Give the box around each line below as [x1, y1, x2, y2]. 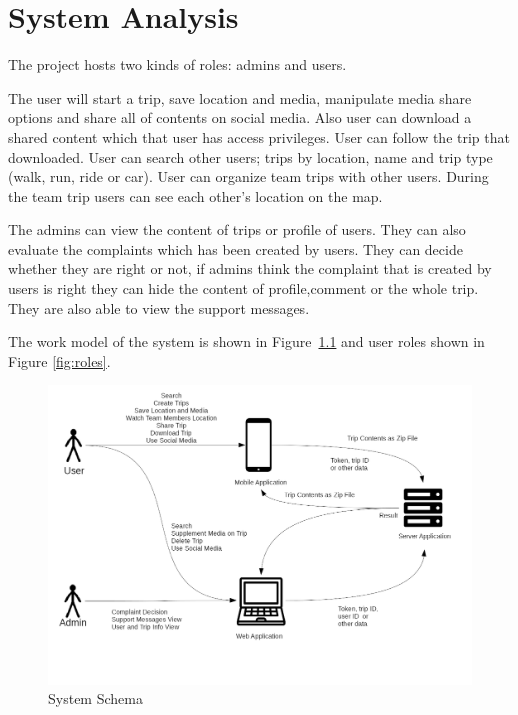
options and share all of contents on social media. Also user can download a [8, 107, 472, 128]
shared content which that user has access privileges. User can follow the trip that [8, 126, 510, 147]
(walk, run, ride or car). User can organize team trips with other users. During [8, 166, 489, 187]
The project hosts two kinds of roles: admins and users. [8, 54, 347, 75]
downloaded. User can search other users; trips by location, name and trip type [8, 146, 493, 167]
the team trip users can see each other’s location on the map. [8, 185, 383, 206]
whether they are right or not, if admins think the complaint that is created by [8, 258, 492, 279]
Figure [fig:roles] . [8, 350, 111, 371]
